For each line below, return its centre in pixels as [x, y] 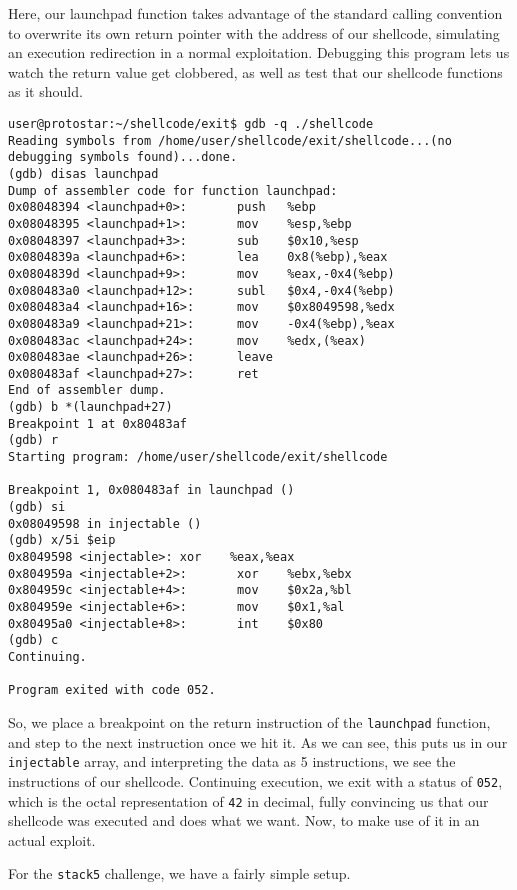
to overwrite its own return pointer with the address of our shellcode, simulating [254, 32]
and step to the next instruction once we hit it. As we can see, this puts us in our [258, 741]
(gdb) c [33, 640]
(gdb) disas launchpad [83, 173]
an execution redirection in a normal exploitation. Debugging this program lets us [259, 52]
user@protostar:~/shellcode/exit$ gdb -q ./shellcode [191, 123]
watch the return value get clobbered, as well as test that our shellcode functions [255, 71]
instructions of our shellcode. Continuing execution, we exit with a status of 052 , [255, 780]
